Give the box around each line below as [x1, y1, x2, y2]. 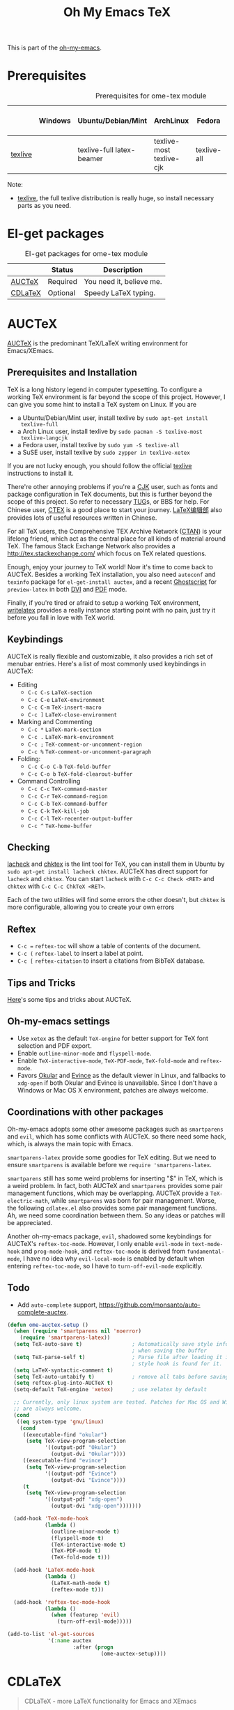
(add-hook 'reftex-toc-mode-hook [13, 1598, 111, 1605]
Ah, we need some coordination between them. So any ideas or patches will [7, 1211, 225, 1220]
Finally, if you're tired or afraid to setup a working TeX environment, [7, 598, 201, 607]
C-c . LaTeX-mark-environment [27, 733, 114, 740]
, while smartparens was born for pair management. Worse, [47, 1196, 217, 1204]
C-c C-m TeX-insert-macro [27, 704, 102, 711]
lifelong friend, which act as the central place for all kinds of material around [7, 534, 226, 543]
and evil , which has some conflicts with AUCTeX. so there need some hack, [7, 1132, 226, 1141]
